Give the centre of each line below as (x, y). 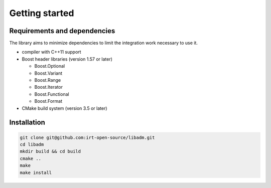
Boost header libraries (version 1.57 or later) (67, 59)
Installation (27, 123)
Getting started (42, 13)
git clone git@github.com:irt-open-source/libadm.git (87, 137)
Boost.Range (48, 80)
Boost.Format (48, 101)
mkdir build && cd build (50, 151)
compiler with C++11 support (51, 52)
